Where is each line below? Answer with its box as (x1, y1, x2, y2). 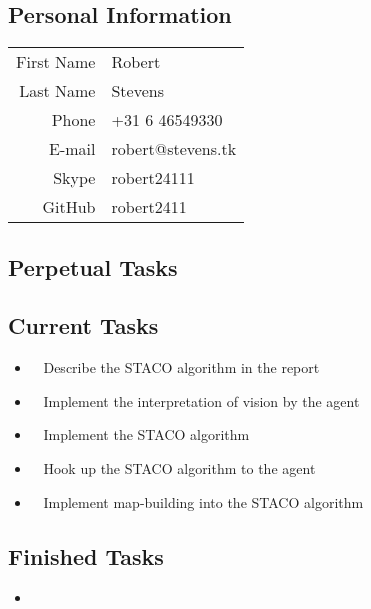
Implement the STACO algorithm (43, 424, 250, 445)
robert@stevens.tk (111, 137, 237, 161)
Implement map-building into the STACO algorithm (43, 491, 364, 512)
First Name (16, 50, 96, 74)
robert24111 (111, 166, 195, 190)
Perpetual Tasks (8, 251, 178, 282)
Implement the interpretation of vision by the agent (43, 390, 360, 411)
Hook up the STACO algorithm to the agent (43, 457, 316, 478)
